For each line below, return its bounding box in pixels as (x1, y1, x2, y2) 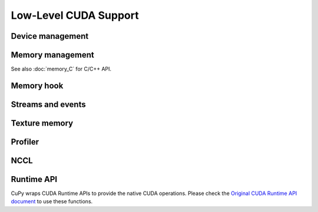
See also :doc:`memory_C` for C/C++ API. (11, 65, 112, 73)
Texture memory (11, 118, 74, 128)
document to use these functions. (11, 198, 93, 205)
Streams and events (11, 99, 86, 109)
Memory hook (11, 80, 64, 90)
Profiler (11, 137, 39, 147)
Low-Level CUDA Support (11, 9, 139, 22)
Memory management (11, 50, 94, 60)
